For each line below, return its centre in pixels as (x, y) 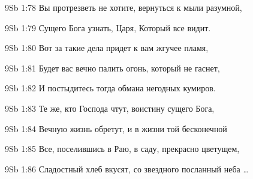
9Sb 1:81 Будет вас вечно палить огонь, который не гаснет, (112, 68)
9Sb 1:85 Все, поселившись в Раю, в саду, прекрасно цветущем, (122, 149)
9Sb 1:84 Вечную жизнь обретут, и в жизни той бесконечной (116, 128)
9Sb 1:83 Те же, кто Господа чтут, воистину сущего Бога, (110, 108)
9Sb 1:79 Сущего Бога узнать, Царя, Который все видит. (108, 27)
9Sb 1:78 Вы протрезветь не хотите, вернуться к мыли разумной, (124, 7)
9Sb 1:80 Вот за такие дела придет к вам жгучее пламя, (107, 48)
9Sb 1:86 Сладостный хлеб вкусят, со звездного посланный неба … (127, 168)
